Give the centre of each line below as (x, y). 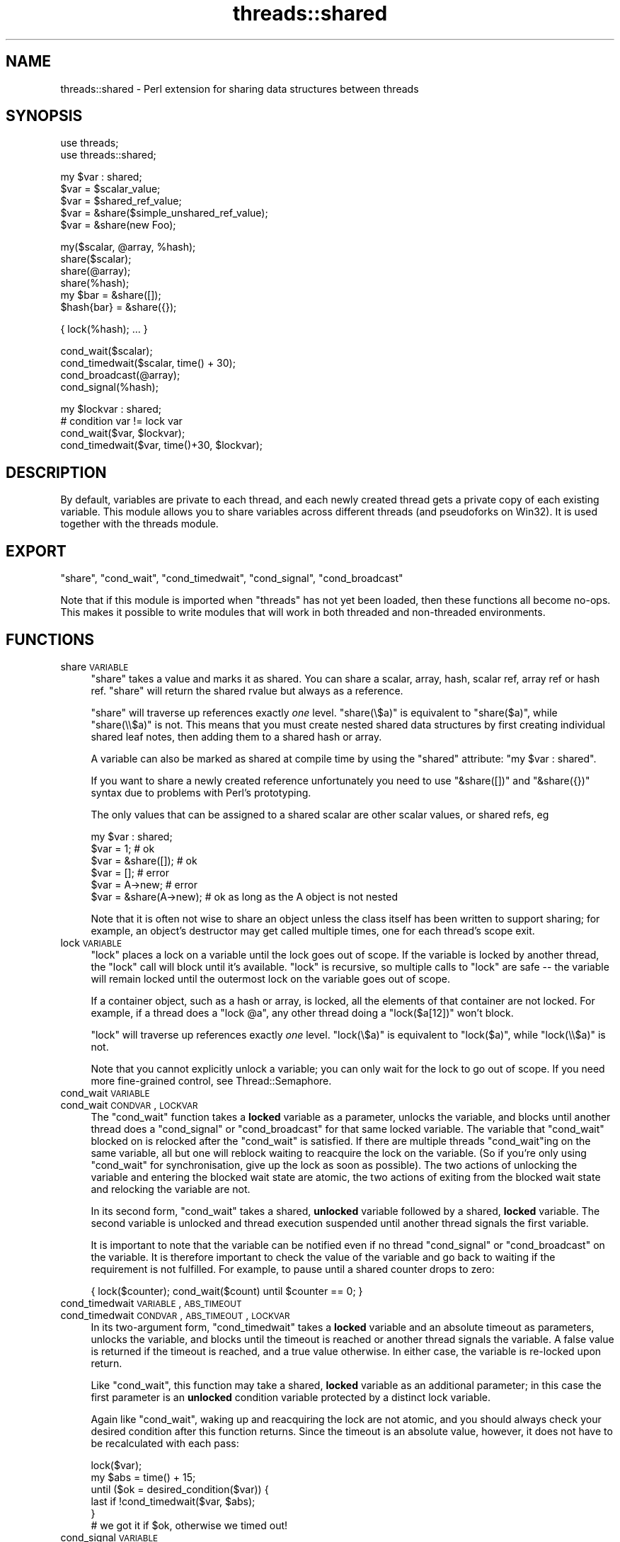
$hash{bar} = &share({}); (119, 307)
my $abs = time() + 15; (143, 1477)
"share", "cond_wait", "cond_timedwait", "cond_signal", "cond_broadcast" (232, 578)
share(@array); (96, 271)
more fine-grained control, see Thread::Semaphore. (211, 1080)
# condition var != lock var (121, 421)
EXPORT (36, 551)
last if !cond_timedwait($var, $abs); (173, 1501)
